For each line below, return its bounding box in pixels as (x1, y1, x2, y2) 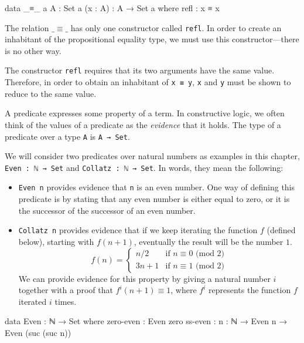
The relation (5, 21, 49, 33)
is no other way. (5, 44, 62, 56)
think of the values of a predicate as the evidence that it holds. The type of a (5, 118, 281, 130)
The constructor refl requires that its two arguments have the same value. (5, 64, 275, 76)
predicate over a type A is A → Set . (5, 130, 130, 142)
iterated (18, 295, 47, 307)
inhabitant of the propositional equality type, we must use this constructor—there (5, 33, 299, 45)
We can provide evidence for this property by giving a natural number (18, 272, 271, 284)
